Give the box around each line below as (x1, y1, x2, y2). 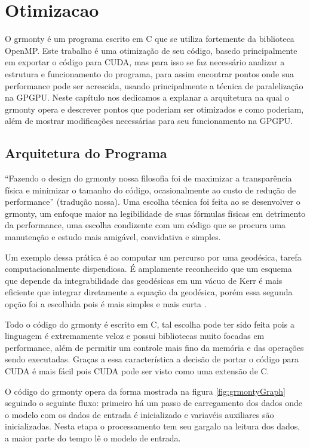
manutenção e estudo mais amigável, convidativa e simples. (5, 231, 221, 243)
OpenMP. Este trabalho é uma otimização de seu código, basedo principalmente (5, 44, 297, 56)
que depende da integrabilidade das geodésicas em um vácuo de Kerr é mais (5, 274, 283, 286)
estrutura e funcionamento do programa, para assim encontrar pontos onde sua (5, 67, 294, 80)
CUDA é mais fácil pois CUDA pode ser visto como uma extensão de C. (5, 364, 269, 377)
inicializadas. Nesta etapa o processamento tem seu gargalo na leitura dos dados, (5, 420, 300, 432)
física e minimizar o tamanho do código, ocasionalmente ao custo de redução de (5, 183, 296, 196)
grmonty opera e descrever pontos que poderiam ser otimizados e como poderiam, (5, 102, 304, 115)
